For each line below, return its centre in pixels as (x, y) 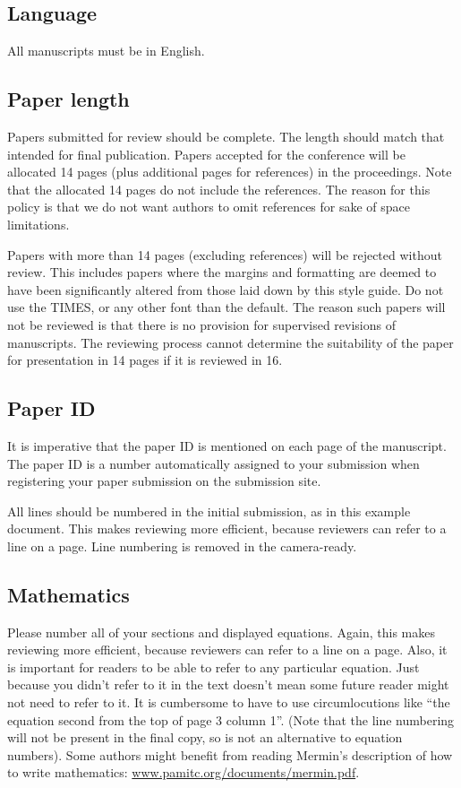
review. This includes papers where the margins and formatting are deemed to (222, 272)
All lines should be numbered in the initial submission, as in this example (209, 511)
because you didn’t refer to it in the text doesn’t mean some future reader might (228, 684)
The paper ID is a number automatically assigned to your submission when (213, 463)
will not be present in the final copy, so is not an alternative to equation (205, 737)
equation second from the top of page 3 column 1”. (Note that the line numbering (231, 719)
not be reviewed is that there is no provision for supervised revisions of (201, 324)
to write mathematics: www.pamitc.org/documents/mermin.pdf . (184, 772)
